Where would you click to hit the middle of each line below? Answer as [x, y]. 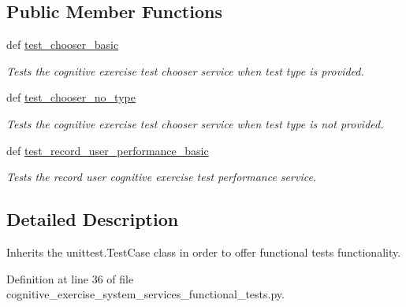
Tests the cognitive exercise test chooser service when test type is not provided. [195, 123]
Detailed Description [93, 219]
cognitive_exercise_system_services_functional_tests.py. [145, 294]
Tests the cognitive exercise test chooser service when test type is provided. [185, 70]
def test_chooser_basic [63, 44]
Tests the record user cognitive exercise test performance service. [162, 177]
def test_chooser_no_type [71, 97]
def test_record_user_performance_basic [108, 150]
